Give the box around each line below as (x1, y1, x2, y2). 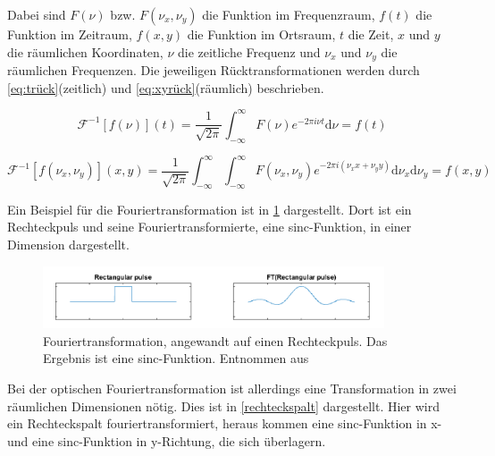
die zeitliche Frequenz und (177, 42, 321, 61)
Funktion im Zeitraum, (7, 25, 132, 43)
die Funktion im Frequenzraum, (202, 5, 375, 23)
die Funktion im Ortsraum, (187, 25, 336, 43)
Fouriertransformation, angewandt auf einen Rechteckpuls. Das (43, 331, 388, 350)
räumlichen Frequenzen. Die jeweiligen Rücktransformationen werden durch (7, 61, 420, 80)
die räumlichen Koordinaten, (7, 42, 164, 61)
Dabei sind (7, 5, 66, 23)
